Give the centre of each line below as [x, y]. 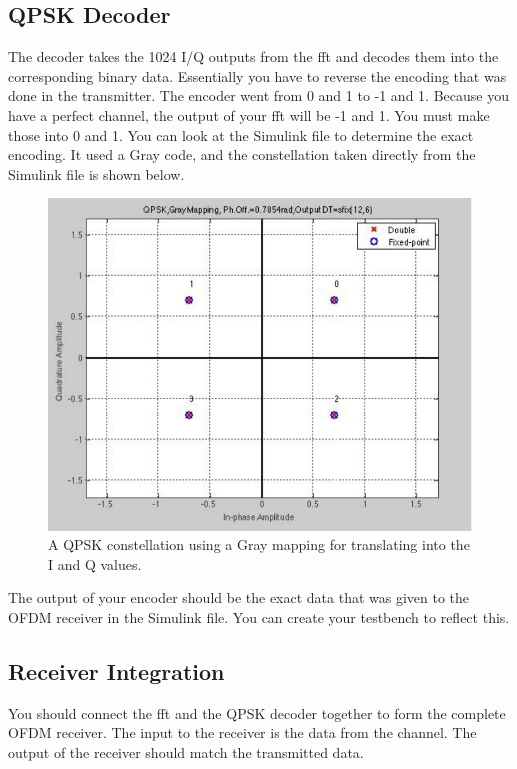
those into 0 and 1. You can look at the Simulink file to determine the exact [241, 134]
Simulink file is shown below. [96, 173]
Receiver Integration [116, 670]
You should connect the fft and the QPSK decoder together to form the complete [257, 712]
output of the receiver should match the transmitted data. [186, 751]
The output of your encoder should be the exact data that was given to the [239, 597]
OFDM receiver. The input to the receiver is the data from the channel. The [242, 732]
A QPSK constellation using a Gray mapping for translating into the [259, 544]
